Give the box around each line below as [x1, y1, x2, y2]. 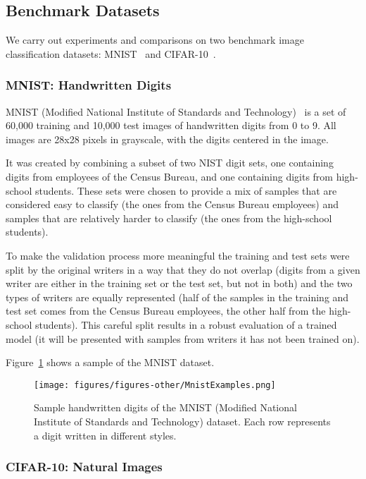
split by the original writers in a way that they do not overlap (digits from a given [6, 262, 360, 277]
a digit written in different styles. [34, 428, 177, 442]
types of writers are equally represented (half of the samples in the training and [6, 289, 349, 304]
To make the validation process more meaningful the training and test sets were [6, 248, 350, 262]
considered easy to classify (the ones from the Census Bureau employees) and [6, 197, 339, 212]
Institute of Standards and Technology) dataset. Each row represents [34, 413, 331, 428]
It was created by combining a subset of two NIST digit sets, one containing [6, 155, 334, 170]
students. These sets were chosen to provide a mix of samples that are [35, 183, 337, 198]
